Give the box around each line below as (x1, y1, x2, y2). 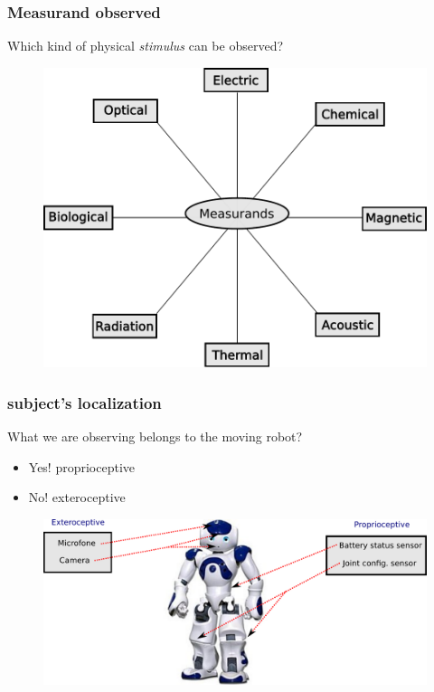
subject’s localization (7, 391, 162, 413)
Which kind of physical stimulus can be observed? (7, 36, 284, 55)
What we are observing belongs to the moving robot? (7, 427, 303, 446)
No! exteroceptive (28, 488, 126, 507)
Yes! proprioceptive (28, 457, 136, 476)
